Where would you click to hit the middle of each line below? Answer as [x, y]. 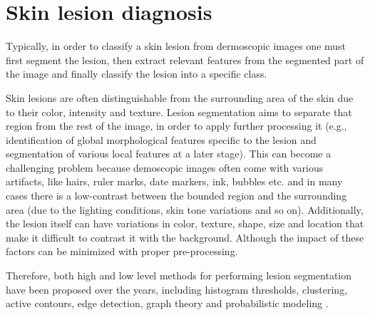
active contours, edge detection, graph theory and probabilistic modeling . [167, 303]
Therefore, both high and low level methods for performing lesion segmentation [179, 275]
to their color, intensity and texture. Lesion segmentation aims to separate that [179, 112]
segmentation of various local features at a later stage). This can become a [169, 154]
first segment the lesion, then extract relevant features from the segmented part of [185, 60]
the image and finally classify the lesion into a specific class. [137, 74]
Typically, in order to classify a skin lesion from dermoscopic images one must [176, 46]
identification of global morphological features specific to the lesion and [161, 139]
